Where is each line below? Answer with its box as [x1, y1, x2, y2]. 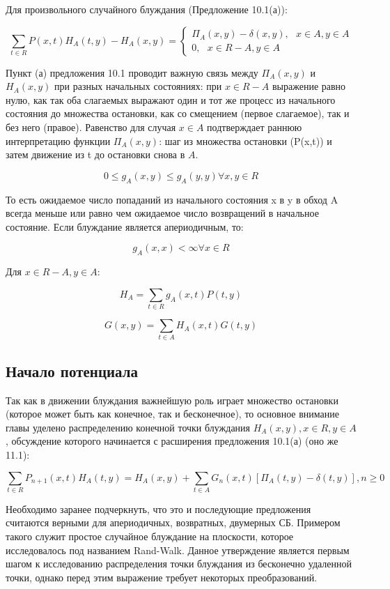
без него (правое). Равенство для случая [6, 119, 176, 134]
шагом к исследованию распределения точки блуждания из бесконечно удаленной [6, 556, 352, 571]
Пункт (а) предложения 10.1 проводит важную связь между [6, 65, 258, 79]
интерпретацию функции [6, 133, 111, 148]
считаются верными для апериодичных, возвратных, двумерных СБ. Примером [6, 515, 341, 530]
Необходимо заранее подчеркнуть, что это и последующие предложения [6, 501, 311, 516]
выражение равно [272, 79, 346, 93]
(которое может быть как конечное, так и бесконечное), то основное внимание [6, 406, 339, 421]
